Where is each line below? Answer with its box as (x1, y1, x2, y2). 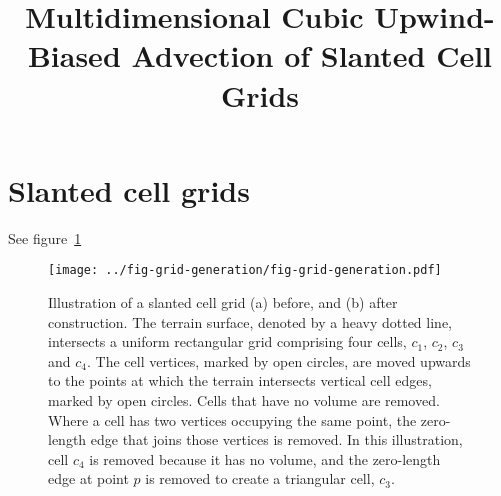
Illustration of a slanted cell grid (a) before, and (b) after (48, 291, 398, 312)
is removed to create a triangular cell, (145, 468, 375, 489)
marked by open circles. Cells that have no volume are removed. (48, 389, 440, 410)
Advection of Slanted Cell (131, 35, 493, 76)
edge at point (48, 468, 129, 489)
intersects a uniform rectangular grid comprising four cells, (48, 331, 407, 352)
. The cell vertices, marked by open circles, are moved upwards (86, 350, 471, 371)
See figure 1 (8, 227, 82, 248)
